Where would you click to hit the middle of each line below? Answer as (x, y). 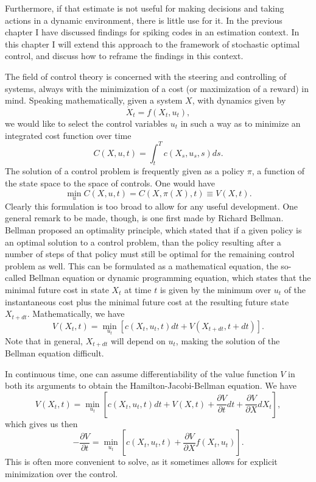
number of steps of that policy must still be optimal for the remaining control (150, 254)
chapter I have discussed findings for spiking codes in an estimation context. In (152, 32)
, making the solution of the (228, 340)
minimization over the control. (61, 473)
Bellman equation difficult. (54, 353)
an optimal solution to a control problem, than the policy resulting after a (143, 242)
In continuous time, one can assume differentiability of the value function (141, 373)
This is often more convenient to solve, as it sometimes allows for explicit (141, 462)
